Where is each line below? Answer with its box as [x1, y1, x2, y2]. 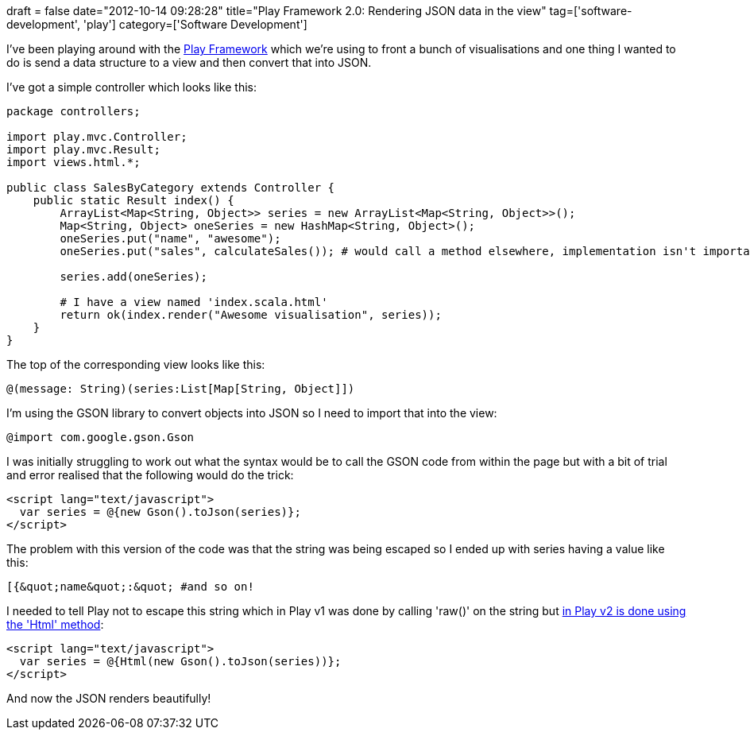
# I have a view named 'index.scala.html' [60, 296, 328, 308]
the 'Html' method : [6, 618, 104, 631]
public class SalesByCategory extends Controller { [6, 181, 335, 194]
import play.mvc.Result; [6, 143, 160, 156]
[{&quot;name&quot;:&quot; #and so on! [6, 580, 254, 593]
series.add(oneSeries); [60, 270, 207, 283]
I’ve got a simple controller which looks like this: [6, 80, 257, 94]
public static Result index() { [33, 194, 234, 207]
